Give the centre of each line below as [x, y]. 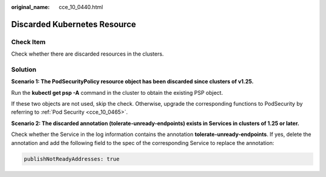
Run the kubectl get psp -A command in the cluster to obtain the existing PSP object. [117, 92]
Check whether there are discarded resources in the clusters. [88, 54]
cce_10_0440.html [81, 7]
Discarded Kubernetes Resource [74, 24]
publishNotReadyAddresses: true [72, 159]
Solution [24, 69]
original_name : [30, 7]
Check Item [28, 42]
